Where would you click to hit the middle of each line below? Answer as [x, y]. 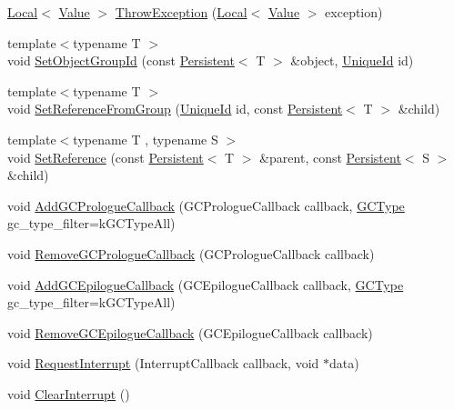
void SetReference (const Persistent [106, 157]
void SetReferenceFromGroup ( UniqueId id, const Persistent [175, 109]
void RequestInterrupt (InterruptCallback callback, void [163, 363]
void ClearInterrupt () [69, 393]
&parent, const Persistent [330, 157]
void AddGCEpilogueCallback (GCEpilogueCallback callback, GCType [206, 284]
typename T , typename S [146, 139]
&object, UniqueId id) [352, 60]
